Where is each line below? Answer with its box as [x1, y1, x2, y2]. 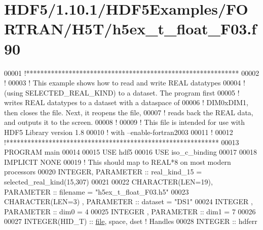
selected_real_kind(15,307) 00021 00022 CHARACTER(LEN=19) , [4, 176, 213, 187]
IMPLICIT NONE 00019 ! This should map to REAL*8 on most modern [4, 156, 231, 167]
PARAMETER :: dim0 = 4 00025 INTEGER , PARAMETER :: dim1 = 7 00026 [4, 206, 256, 216]
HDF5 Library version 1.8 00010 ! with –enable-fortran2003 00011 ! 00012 [4, 127, 233, 137]
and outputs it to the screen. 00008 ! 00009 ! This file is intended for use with [4, 117, 245, 127]
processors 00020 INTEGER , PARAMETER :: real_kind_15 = [4, 166, 202, 177]
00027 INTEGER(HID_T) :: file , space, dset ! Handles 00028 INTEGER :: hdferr [4, 216, 257, 226]
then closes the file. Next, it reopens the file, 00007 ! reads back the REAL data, [4, 107, 253, 117]
